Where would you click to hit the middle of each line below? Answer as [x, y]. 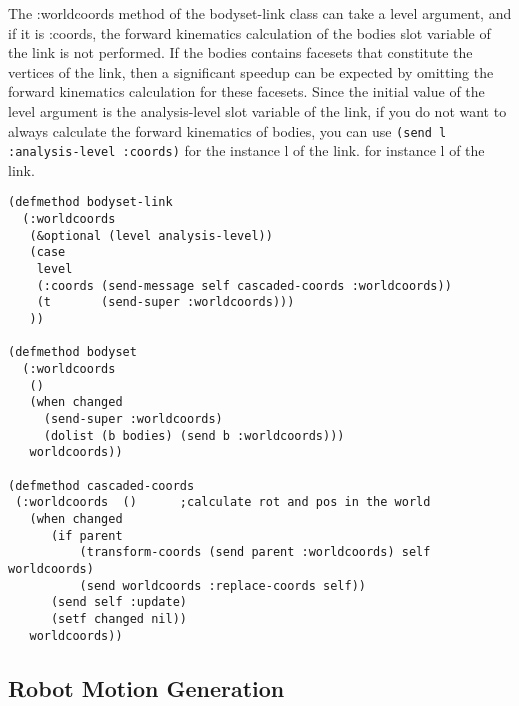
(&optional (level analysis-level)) [151, 235]
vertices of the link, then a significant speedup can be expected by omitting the [251, 71]
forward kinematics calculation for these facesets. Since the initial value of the [246, 91]
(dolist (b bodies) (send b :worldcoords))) [194, 435]
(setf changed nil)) [118, 618]
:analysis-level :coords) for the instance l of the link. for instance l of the [246, 150]
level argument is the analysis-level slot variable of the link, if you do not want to [257, 110]
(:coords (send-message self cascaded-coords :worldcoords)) [244, 285]
